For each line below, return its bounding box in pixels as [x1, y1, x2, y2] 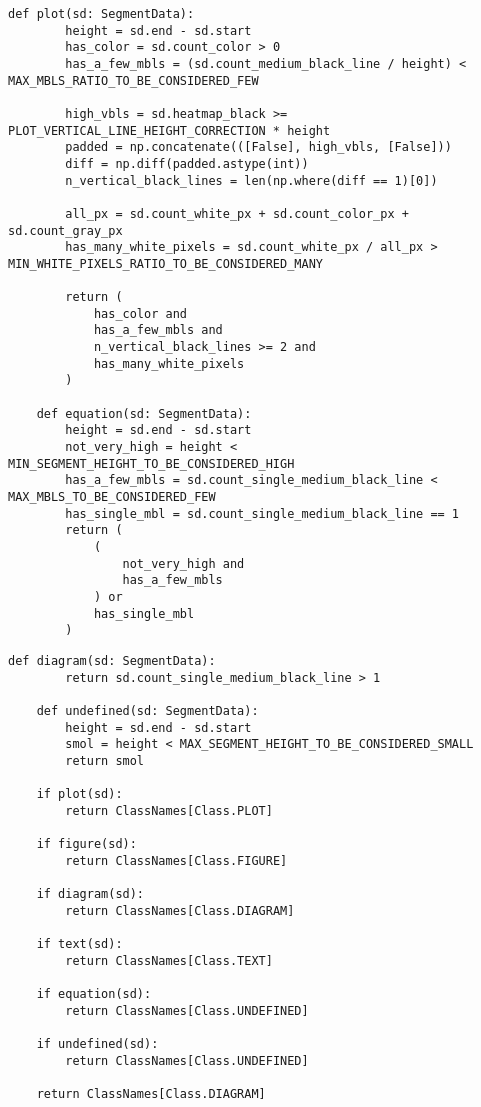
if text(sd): [36, 937, 123, 952]
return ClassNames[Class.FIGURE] [65, 853, 288, 868]
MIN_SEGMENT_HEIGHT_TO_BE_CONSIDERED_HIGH [8, 456, 295, 471]
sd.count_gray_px [8, 223, 123, 238]
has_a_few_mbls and [93, 323, 223, 338]
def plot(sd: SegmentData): [8, 7, 195, 21]
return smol [65, 753, 145, 768]
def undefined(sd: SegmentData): [36, 703, 259, 718]
